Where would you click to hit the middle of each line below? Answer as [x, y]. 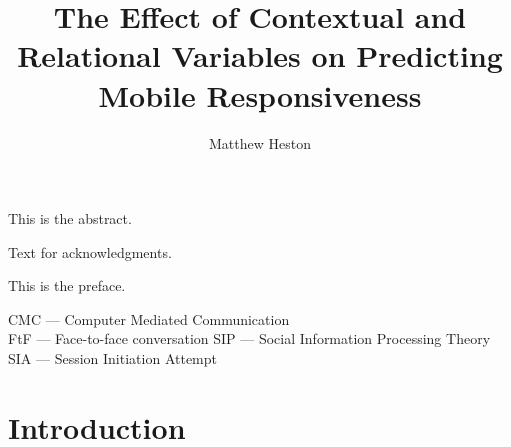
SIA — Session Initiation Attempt [112, 358]
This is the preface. [67, 285]
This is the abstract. [70, 218]
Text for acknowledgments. [90, 251]
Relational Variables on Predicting [260, 55]
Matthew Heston [260, 142]
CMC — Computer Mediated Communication [149, 318]
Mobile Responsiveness [260, 94]
